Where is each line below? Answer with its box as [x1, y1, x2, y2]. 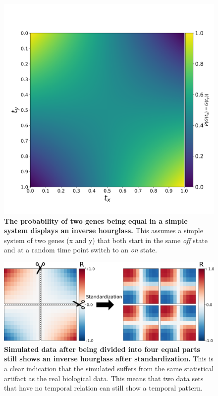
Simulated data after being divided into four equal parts [4, 344, 200, 354]
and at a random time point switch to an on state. [4, 245, 157, 255]
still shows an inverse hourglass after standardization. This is [4, 353, 214, 364]
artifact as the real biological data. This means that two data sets [4, 373, 204, 383]
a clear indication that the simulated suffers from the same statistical [4, 363, 214, 374]
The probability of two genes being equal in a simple [4, 215, 188, 226]
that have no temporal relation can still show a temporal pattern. [4, 383, 203, 393]
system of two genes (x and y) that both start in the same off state [4, 235, 208, 245]
